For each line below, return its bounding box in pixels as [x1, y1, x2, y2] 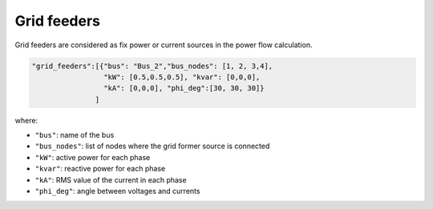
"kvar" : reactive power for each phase [34, 164, 166, 174]
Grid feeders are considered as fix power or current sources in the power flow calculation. [14, 40, 313, 50]
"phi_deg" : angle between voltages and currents [34, 187, 200, 196]
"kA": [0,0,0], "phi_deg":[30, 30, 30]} [103, 84, 265, 93]
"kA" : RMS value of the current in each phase [34, 175, 188, 184]
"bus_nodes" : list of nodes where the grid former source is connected [34, 141, 270, 151]
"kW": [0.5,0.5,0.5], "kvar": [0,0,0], [103, 72, 261, 82]
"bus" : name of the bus [34, 131, 115, 140]
